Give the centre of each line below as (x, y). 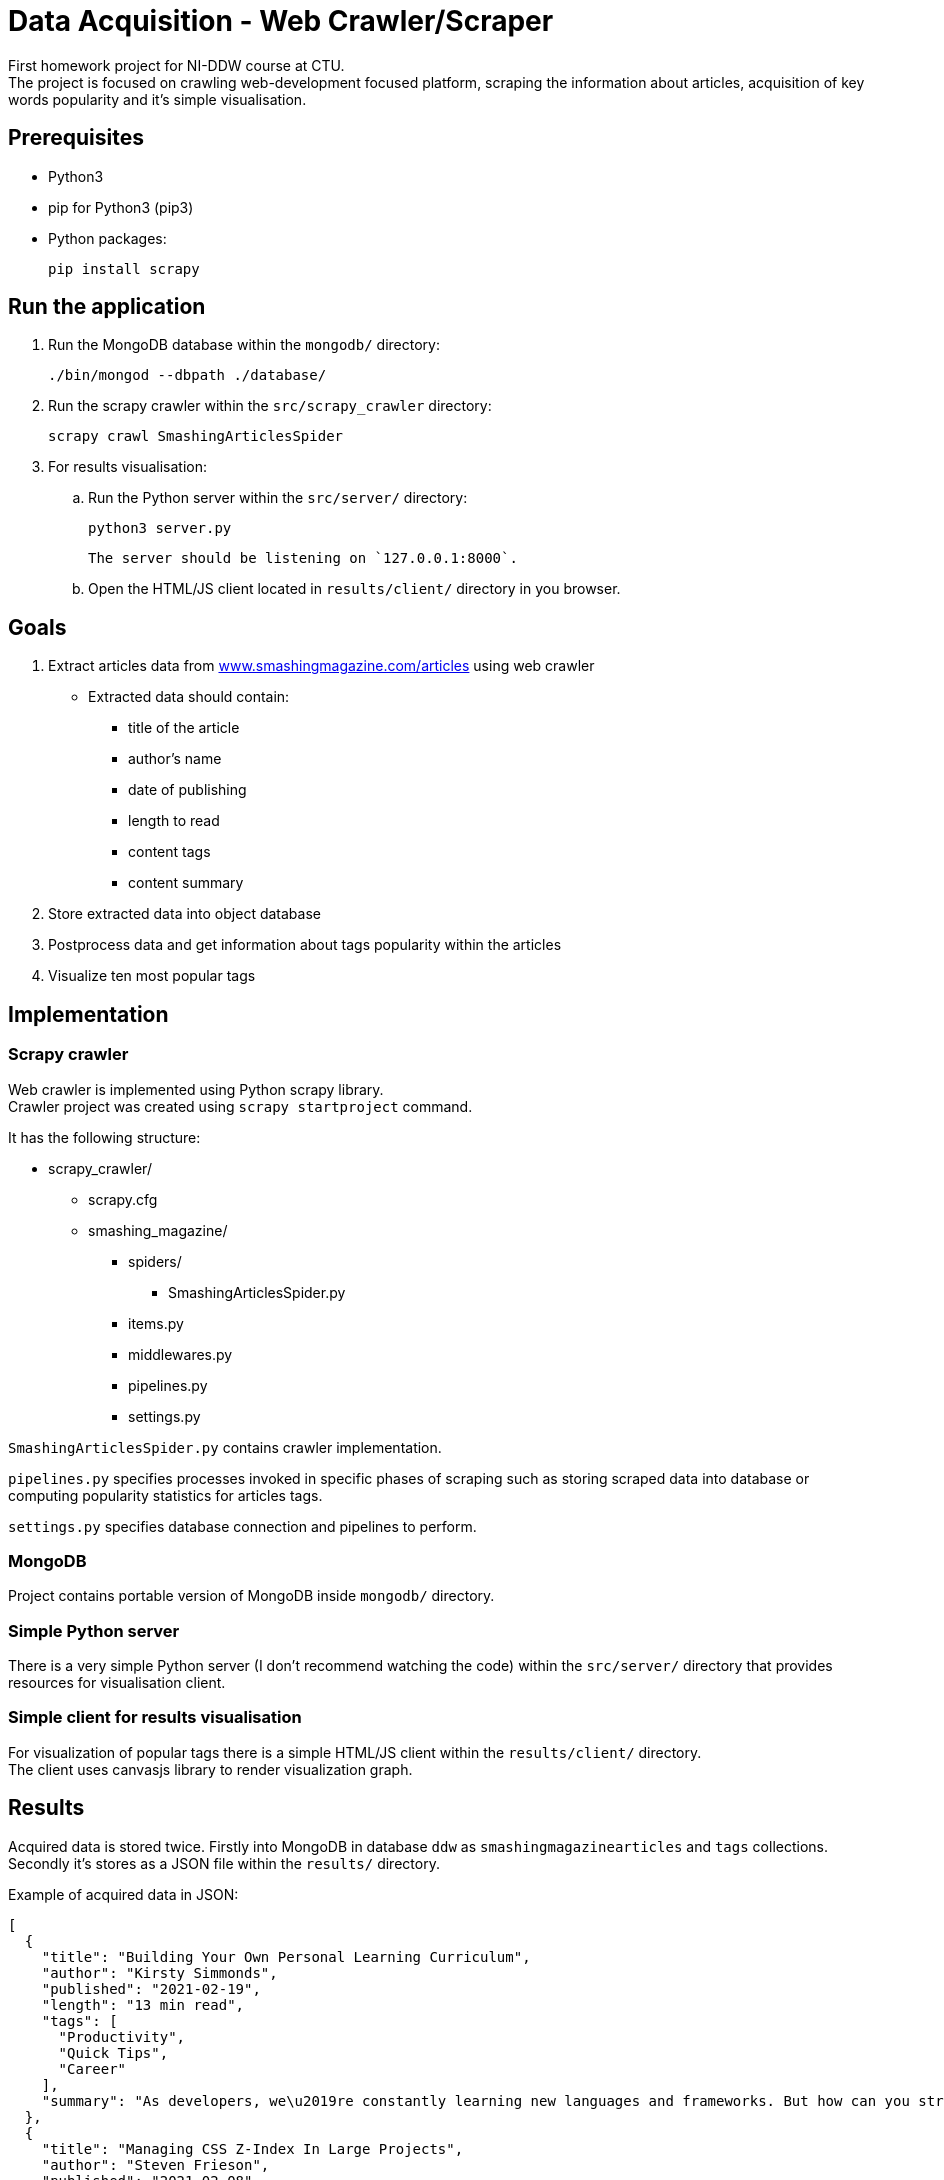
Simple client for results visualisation (155, 1717)
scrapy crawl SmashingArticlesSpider (196, 436)
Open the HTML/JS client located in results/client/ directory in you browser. (354, 589)
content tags (169, 852)
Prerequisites (76, 138)
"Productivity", (122, 2036)
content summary (186, 883)
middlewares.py (180, 1354)
